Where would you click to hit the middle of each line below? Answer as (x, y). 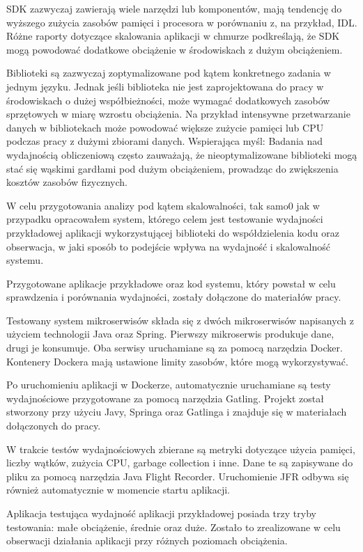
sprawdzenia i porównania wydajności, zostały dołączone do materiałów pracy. (174, 297)
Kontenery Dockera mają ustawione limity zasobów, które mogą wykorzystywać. (177, 361)
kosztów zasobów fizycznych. (67, 182)
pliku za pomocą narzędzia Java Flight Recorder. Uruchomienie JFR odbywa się (178, 476)
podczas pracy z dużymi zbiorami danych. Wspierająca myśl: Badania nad (165, 141)
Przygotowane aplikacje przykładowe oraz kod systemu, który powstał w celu (171, 283)
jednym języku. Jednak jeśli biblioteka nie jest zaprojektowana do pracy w (165, 86)
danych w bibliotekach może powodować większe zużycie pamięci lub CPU (165, 127)
